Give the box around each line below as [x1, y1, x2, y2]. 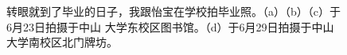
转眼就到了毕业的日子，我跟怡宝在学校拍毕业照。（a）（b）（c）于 [6, 3, 341, 19]
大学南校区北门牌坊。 [6, 34, 118, 50]
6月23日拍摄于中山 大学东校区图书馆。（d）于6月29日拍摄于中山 [6, 18, 334, 35]
